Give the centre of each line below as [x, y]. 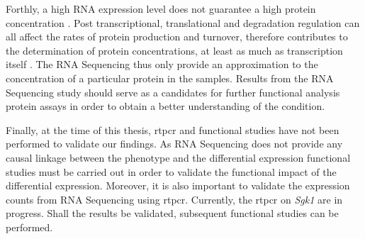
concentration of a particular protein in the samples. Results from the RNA [170, 78]
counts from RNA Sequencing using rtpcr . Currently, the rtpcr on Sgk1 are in [174, 199]
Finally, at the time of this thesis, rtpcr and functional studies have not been [173, 129]
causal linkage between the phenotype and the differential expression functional [178, 157]
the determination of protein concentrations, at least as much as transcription [174, 50]
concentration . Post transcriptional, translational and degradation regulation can [183, 22]
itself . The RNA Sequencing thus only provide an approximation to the [162, 64]
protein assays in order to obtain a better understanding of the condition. [165, 106]
